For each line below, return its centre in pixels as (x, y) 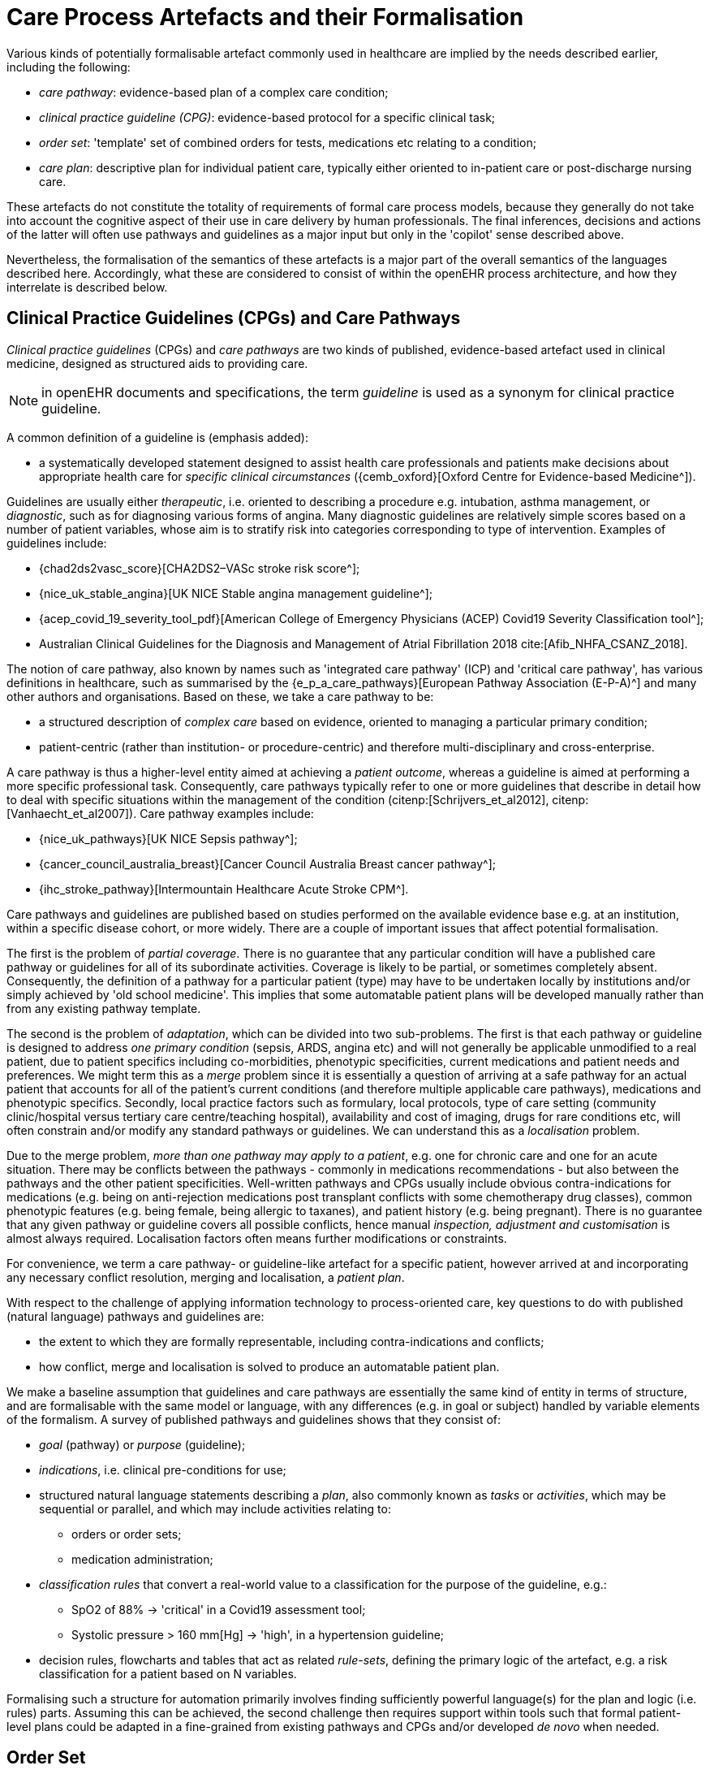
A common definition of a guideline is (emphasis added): (157, 437)
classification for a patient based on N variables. (168, 1673)
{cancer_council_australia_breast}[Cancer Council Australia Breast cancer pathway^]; (268, 863)
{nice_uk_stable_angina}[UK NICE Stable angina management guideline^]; (236, 593)
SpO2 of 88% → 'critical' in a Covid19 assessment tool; (219, 1609)
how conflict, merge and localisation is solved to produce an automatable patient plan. (269, 1366)
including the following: (69, 67)
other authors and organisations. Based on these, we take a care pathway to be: (220, 696)
